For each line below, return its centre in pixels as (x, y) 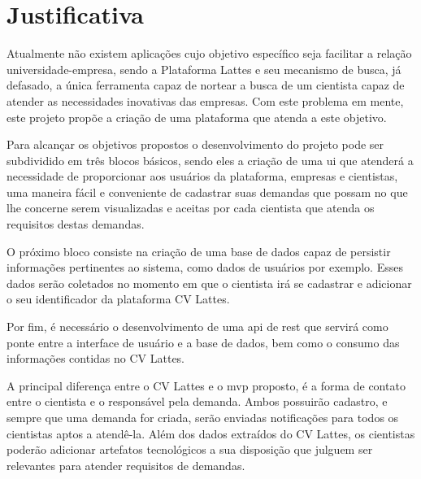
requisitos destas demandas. (76, 224)
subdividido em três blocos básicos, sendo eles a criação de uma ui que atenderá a (210, 160)
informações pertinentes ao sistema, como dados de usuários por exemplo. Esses (205, 267)
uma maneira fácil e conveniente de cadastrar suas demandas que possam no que (207, 192)
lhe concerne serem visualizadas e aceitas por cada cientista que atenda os (191, 208)
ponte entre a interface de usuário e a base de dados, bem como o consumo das (203, 342)
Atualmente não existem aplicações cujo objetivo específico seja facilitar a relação (209, 53)
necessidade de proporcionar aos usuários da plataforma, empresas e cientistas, (202, 176)
